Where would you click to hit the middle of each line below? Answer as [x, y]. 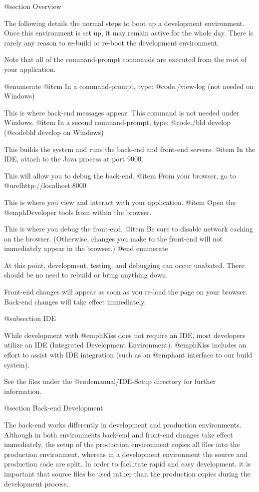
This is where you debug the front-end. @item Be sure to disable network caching [129, 229]
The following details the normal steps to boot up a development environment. [124, 23]
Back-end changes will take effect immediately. [75, 301]
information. [23, 391]
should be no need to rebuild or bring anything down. [86, 275]
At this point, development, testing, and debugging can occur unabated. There [124, 265]
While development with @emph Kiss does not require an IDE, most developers [125, 335]
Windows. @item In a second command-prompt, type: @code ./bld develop [118, 122]
